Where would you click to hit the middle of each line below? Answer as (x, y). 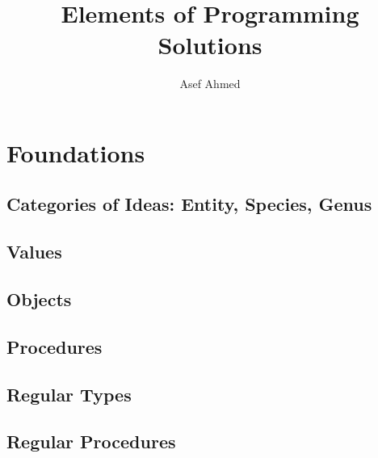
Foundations (76, 152)
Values (34, 252)
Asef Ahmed (210, 84)
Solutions (210, 45)
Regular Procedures (91, 441)
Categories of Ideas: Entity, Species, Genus (189, 204)
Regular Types (69, 394)
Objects (39, 299)
